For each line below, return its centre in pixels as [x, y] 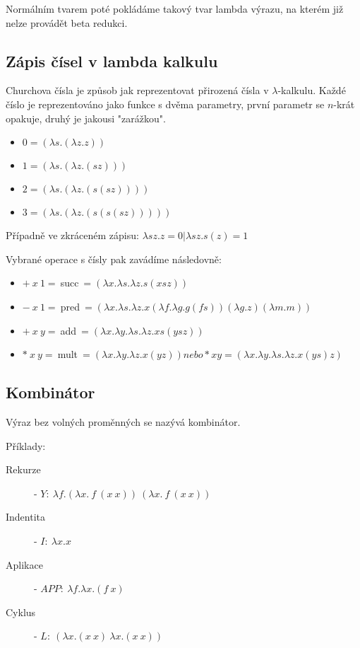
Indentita [26, 517]
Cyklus [21, 612]
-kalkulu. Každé [312, 90]
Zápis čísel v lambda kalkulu [112, 60]
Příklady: [26, 445]
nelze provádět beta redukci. [67, 22]
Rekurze [23, 469]
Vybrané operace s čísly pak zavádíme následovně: [114, 259]
